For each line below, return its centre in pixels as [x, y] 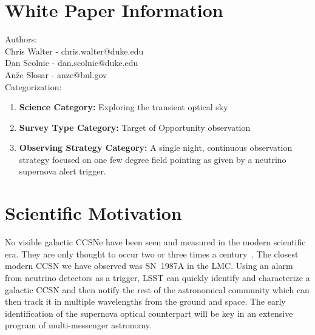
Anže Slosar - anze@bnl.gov [56, 74]
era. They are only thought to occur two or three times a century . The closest [152, 254]
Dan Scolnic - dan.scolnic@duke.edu [72, 63]
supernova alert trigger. [63, 171]
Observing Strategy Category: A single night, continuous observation [156, 148]
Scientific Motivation [93, 213]
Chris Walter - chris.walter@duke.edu [74, 51]
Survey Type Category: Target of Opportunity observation [135, 127]
